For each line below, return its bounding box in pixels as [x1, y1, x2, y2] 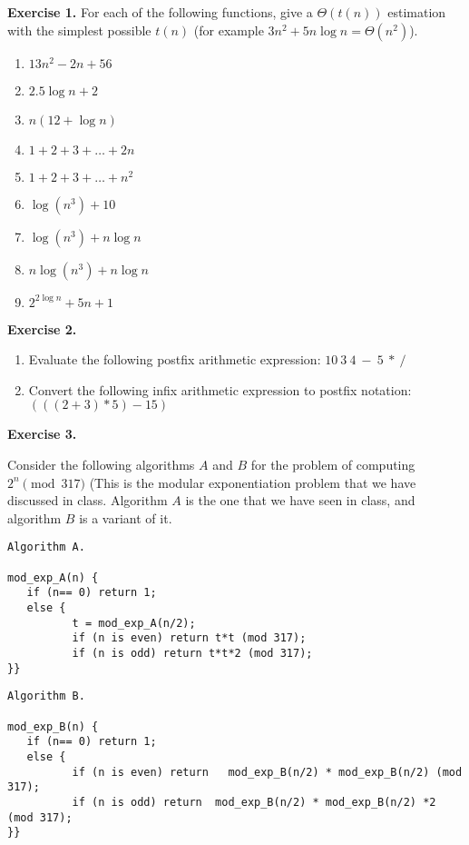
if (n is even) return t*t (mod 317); [72, 631, 307, 645]
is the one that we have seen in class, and [185, 491, 415, 510]
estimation [387, 3, 446, 21]
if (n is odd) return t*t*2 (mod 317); [72, 646, 313, 660]
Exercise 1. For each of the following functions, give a [7, 3, 313, 21]
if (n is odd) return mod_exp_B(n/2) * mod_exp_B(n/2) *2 [72, 795, 436, 809]
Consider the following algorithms [7, 454, 195, 473]
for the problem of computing [250, 454, 415, 473]
